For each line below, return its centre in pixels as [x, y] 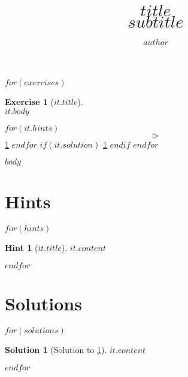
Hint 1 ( [22, 248]
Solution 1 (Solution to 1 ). [56, 349]
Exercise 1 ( [29, 101]
